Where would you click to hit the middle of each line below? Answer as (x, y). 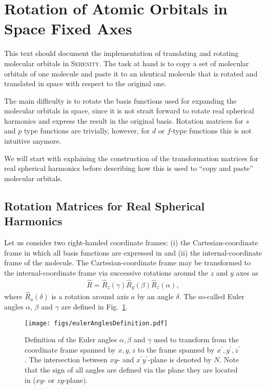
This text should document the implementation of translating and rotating (121, 53)
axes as (247, 272)
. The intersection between (66, 359)
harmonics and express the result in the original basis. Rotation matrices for (124, 120)
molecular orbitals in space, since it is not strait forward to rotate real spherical (129, 111)
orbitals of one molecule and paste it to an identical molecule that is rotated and (131, 73)
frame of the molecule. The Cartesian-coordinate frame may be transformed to (128, 262)
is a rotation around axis (90, 296)
